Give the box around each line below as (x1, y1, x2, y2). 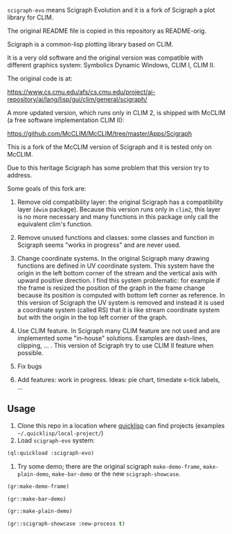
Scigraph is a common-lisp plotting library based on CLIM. (7, 40, 174, 48)
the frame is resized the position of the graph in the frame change (17, 284, 206, 292)
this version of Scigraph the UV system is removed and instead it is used (17, 298, 225, 307)
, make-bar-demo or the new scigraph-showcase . (48, 470, 181, 478)
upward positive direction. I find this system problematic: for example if (17, 277, 220, 284)
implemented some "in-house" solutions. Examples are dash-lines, (17, 334, 208, 342)
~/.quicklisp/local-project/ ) (17, 429, 104, 437)
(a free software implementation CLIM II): (7, 116, 125, 124)
